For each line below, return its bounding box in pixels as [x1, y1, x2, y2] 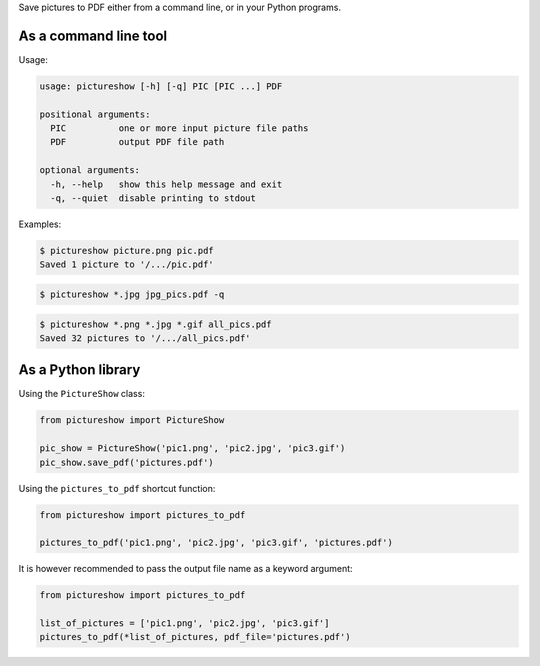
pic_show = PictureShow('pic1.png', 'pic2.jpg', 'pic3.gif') [39, 443, 346, 454]
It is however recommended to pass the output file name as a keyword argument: [18, 563, 354, 575]
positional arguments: [39, 108, 151, 120]
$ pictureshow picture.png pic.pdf [39, 245, 214, 256]
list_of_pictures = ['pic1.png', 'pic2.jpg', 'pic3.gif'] [39, 618, 330, 629]
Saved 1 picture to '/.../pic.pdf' [39, 259, 214, 270]
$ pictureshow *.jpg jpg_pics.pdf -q [39, 288, 225, 300]
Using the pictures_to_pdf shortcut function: [18, 482, 216, 494]
